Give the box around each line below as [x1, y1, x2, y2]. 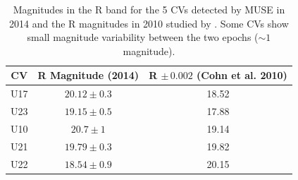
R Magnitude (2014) [37, 68, 139, 83]
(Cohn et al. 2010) [197, 68, 287, 83]
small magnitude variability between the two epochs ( [27, 30, 259, 44]
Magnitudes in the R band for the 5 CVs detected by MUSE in [13, 2, 285, 16]
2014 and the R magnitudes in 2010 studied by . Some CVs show [9, 16, 289, 30]
